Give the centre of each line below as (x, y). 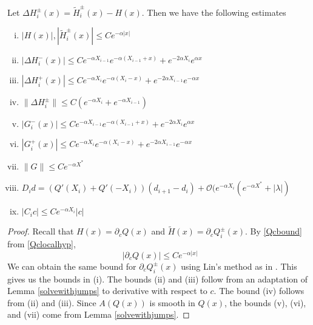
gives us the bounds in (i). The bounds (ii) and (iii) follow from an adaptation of (158, 279)
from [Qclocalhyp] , (42, 244)
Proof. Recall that (41, 231)
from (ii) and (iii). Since (52, 302)
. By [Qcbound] (274, 231)
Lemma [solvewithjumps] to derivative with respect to (107, 291)
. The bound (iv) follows (259, 291)
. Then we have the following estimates (214, 12)
